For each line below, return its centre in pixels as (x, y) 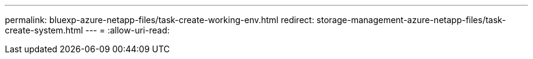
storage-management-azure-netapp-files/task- (411, 20)
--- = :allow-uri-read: (127, 30)
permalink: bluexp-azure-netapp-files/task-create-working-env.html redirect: (160, 20)
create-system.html (44, 30)
